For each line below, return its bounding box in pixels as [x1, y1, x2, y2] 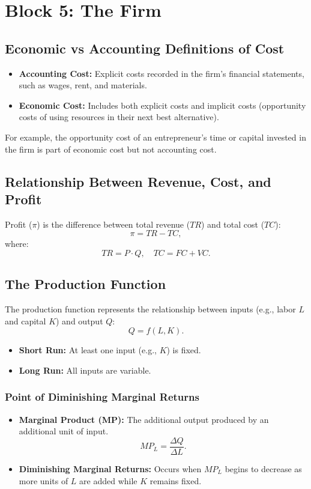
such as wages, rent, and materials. [19, 79, 147, 91]
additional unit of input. [19, 425, 109, 437]
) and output [56, 314, 103, 327]
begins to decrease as [225, 462, 302, 475]
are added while [79, 474, 137, 487]
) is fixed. [166, 344, 201, 356]
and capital [5, 314, 46, 327]
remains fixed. [149, 474, 202, 487]
